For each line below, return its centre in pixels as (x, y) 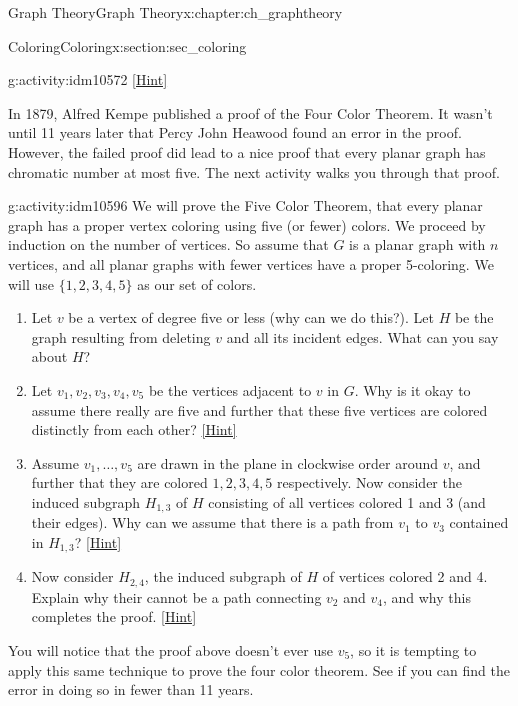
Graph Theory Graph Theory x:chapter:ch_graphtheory (175, 12)
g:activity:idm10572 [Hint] (88, 79)
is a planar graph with (417, 244)
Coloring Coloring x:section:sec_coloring (127, 45)
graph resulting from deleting (121, 336)
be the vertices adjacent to (230, 389)
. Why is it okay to (412, 389)
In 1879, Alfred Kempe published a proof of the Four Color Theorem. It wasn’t (250, 112)
